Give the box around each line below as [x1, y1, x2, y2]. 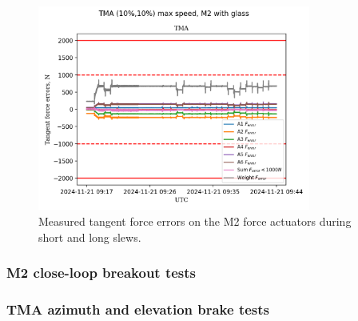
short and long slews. [38, 228, 141, 245]
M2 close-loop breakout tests [6, 263, 197, 283]
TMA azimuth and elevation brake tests [6, 299, 270, 319]
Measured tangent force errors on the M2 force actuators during [38, 212, 352, 229]
